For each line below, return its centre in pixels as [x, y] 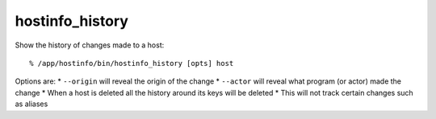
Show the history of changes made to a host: [90, 45]
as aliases [31, 104]
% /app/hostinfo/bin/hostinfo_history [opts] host [132, 63]
